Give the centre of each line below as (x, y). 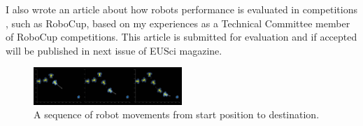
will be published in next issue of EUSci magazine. (114, 50)
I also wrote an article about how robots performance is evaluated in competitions (181, 9)
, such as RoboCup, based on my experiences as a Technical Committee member (178, 23)
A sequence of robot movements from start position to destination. (177, 114)
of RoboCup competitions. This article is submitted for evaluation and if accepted (181, 37)
